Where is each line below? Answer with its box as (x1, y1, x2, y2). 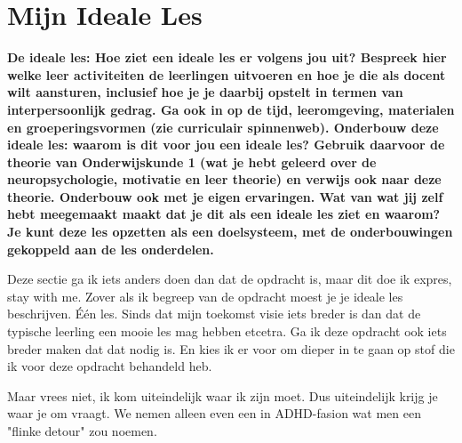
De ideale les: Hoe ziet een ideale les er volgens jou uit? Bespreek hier (7, 48, 447, 67)
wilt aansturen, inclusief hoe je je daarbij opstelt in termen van (7, 83, 403, 101)
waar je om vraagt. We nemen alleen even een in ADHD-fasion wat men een (7, 404, 421, 423)
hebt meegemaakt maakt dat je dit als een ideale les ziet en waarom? (7, 205, 441, 223)
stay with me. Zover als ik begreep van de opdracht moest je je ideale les (7, 286, 403, 305)
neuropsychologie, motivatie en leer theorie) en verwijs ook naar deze (7, 170, 442, 189)
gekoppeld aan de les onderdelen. (7, 239, 214, 258)
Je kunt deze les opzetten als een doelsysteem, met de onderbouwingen (7, 222, 453, 241)
